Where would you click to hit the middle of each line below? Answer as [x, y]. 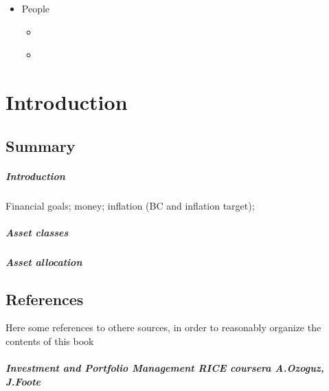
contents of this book [50, 341]
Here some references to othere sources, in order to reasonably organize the [163, 327]
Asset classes [37, 232]
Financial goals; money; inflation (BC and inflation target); [130, 205]
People [36, 8]
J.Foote [23, 381]
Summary [41, 145]
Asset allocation [44, 261]
